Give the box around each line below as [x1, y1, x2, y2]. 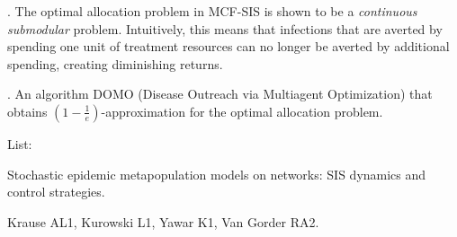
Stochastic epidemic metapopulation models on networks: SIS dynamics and [7, 164, 426, 183]
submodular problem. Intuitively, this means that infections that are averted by [7, 19, 443, 38]
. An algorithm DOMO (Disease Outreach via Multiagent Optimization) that [7, 84, 433, 103]
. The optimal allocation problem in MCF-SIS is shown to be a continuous [7, 2, 417, 20]
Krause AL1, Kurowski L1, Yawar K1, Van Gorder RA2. [7, 212, 319, 231]
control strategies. [7, 182, 105, 201]
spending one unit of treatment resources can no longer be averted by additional [7, 37, 450, 56]
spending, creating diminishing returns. [7, 54, 223, 73]
